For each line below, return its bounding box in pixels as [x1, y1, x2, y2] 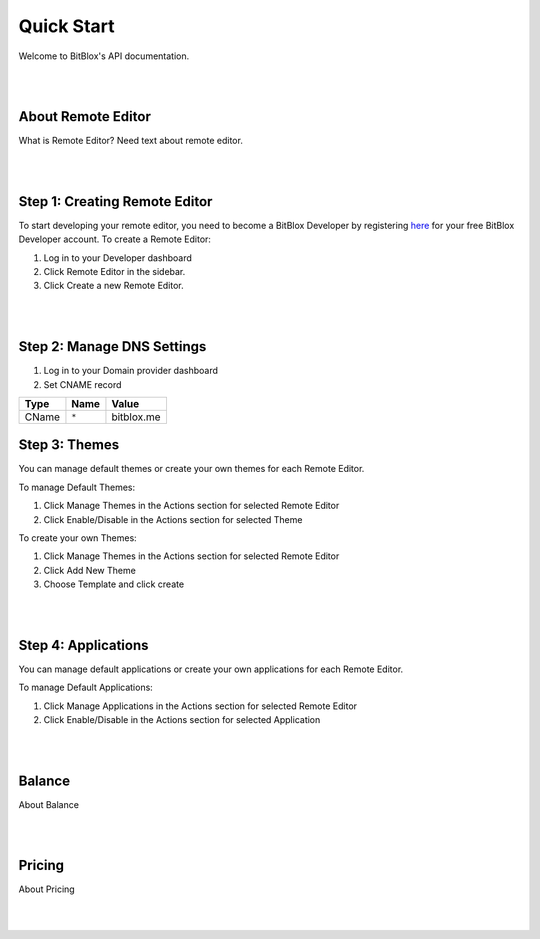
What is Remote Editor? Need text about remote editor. [18, 135, 244, 147]
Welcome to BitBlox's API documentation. [18, 50, 190, 62]
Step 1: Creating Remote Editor [18, 193, 213, 210]
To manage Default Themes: [18, 481, 136, 493]
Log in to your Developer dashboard [43, 251, 192, 264]
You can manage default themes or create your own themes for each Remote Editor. [18, 463, 365, 475]
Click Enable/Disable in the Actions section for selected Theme [43, 513, 303, 525]
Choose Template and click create [43, 578, 185, 590]
